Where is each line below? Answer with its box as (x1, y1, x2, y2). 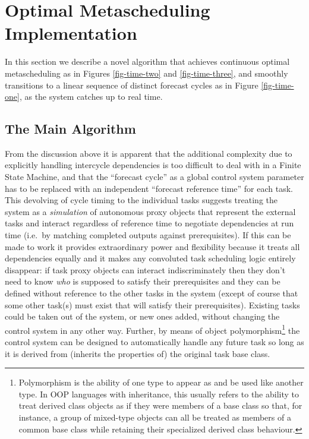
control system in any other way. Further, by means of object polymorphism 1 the (5, 322, 300, 336)
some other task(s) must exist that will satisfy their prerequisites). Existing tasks (5, 298, 300, 311)
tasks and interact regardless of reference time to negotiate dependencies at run (5, 217, 294, 229)
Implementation (5, 21, 137, 45)
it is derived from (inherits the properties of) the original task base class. (5, 347, 270, 359)
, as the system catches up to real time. (19, 90, 163, 103)
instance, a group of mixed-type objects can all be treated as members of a (18, 411, 291, 424)
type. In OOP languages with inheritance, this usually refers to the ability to (18, 387, 299, 400)
